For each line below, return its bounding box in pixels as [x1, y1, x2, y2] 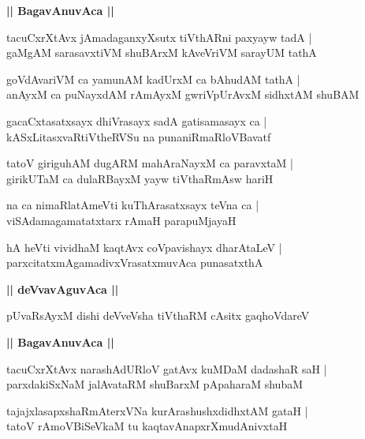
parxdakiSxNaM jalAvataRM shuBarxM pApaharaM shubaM [6, 376, 304, 392]
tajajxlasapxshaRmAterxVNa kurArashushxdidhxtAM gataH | [6, 402, 308, 418]
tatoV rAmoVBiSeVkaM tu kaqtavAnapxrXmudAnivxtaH [6, 418, 288, 434]
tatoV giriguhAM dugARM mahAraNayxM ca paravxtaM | [6, 155, 293, 171]
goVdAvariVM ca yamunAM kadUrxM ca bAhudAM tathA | [6, 70, 300, 87]
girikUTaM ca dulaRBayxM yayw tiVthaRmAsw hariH [6, 170, 274, 186]
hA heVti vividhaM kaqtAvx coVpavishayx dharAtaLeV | [6, 238, 282, 255]
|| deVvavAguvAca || [6, 280, 119, 297]
